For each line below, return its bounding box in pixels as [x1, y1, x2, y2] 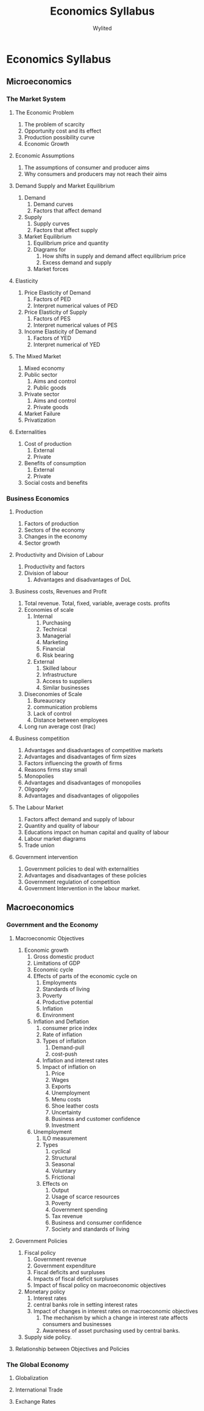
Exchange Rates [15, 1398, 56, 1405]
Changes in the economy [24, 532, 88, 540]
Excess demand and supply [42, 258, 112, 266]
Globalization [15, 1374, 49, 1381]
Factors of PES [33, 314, 71, 322]
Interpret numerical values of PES [33, 321, 118, 328]
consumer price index [42, 1024, 97, 1031]
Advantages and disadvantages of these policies [24, 871, 147, 879]
